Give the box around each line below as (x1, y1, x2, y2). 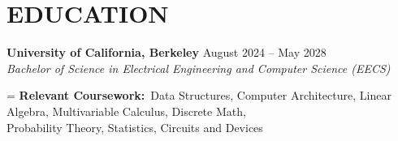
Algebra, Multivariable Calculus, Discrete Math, (6, 102, 246, 119)
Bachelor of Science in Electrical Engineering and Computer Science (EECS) (6, 59, 391, 76)
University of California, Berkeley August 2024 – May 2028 (6, 44, 327, 61)
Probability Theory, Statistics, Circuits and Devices (6, 118, 263, 135)
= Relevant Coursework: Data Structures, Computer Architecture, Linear (6, 87, 392, 104)
